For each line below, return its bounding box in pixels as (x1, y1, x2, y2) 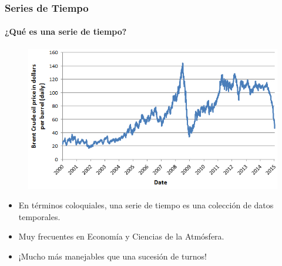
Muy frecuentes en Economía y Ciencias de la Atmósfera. (18, 230, 224, 242)
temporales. (18, 210, 61, 222)
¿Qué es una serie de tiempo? (5, 25, 127, 38)
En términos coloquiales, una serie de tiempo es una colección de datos (18, 199, 274, 211)
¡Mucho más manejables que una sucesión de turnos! (18, 250, 207, 262)
